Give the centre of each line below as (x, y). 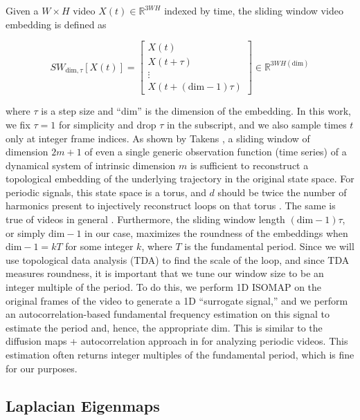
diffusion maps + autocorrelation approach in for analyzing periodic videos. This (177, 341)
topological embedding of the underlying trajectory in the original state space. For (180, 179)
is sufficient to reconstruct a (249, 165)
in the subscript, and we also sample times (256, 124)
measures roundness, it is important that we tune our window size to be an (165, 273)
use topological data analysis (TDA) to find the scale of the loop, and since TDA (178, 259)
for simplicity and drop (107, 124)
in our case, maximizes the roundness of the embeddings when (216, 232)
